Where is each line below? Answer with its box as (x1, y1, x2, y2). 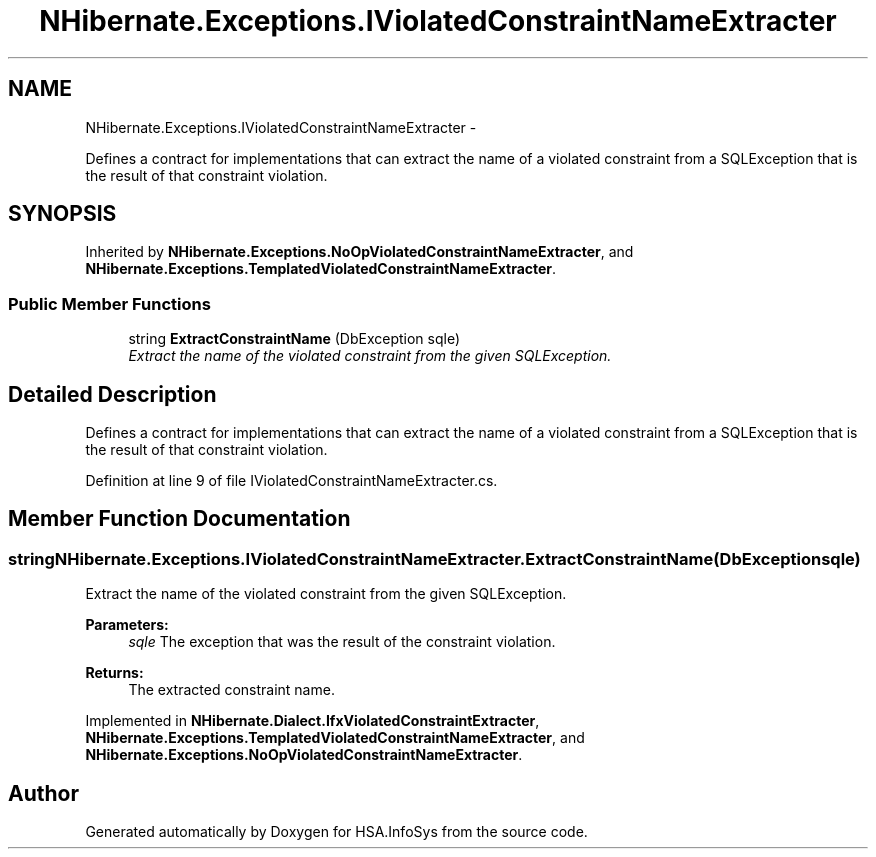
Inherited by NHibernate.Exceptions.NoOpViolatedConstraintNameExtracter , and (85, 243, 634, 261)
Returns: (85, 664, 144, 682)
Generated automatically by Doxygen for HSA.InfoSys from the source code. (85, 823, 588, 841)
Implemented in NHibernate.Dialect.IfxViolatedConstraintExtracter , (85, 712, 540, 730)
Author (8, 780, 79, 806)
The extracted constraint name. (128, 681, 335, 699)
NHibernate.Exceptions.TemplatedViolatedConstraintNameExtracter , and (85, 729, 585, 747)
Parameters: (85, 616, 169, 634)
